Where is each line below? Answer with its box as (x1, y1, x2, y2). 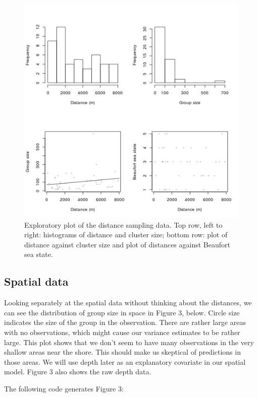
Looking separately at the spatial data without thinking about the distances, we (4, 297, 252, 308)
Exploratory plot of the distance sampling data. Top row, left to (24, 219, 223, 230)
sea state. (24, 249, 53, 259)
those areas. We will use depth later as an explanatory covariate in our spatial (4, 356, 246, 367)
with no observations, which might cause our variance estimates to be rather (4, 326, 240, 337)
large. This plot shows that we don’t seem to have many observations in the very (4, 337, 254, 347)
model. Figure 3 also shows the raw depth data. (4, 366, 151, 377)
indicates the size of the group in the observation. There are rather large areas (4, 317, 246, 327)
